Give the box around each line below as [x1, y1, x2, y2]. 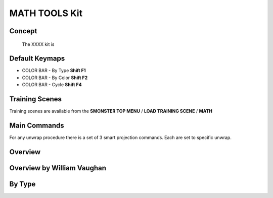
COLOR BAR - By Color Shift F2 [22, 75, 88, 81]
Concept [9, 27, 37, 35]
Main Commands [9, 121, 64, 129]
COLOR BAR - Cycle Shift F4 [22, 82, 82, 88]
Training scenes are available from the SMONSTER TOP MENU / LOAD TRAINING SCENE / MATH [9, 108, 212, 114]
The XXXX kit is [22, 41, 55, 47]
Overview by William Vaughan [9, 164, 106, 172]
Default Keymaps [9, 54, 65, 63]
